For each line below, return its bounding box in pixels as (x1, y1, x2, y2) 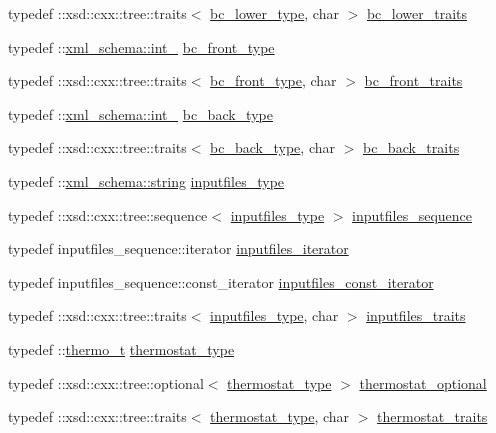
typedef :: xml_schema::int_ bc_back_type (8, 103, 273, 124)
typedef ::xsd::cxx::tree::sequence (8, 204, 208, 225)
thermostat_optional (359, 372, 487, 393)
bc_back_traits (362, 137, 460, 158)
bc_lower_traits (366, 3, 467, 23)
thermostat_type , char (210, 406, 350, 427)
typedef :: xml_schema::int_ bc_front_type (8, 36, 275, 57)
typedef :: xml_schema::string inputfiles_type (8, 170, 285, 191)
